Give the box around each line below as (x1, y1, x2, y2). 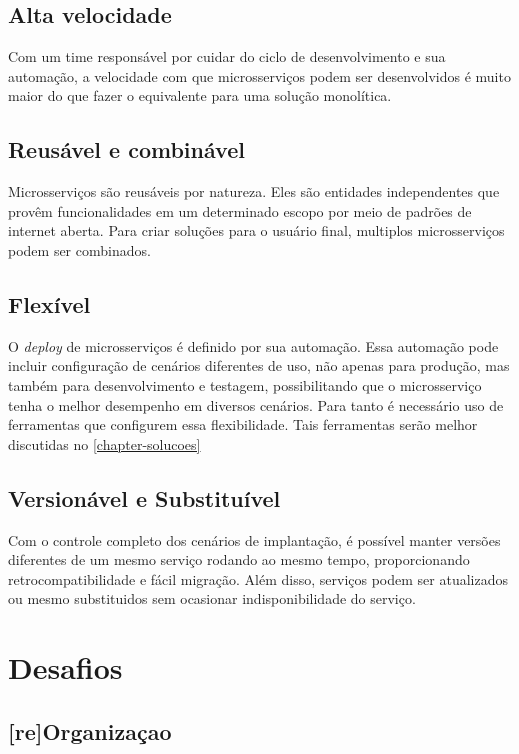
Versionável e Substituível (8, 482, 281, 513)
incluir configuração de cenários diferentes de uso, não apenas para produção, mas (8, 355, 510, 376)
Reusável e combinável (8, 134, 245, 165)
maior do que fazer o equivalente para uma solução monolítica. (8, 85, 392, 106)
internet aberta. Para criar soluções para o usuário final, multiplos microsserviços (8, 220, 505, 241)
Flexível (8, 288, 91, 319)
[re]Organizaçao (8, 715, 172, 746)
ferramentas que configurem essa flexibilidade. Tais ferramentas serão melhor (8, 414, 478, 435)
